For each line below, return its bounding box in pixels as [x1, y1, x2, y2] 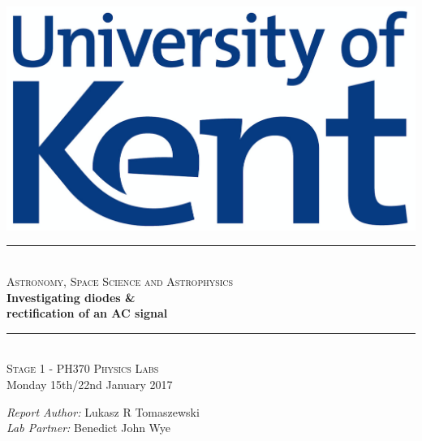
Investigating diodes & [6, 288, 136, 305]
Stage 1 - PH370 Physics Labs [6, 360, 159, 377]
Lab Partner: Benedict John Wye [6, 419, 171, 436]
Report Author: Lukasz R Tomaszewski [6, 403, 200, 420]
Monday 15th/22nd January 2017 [6, 376, 173, 393]
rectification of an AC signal [6, 305, 168, 322]
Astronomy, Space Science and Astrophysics [6, 273, 234, 290]
